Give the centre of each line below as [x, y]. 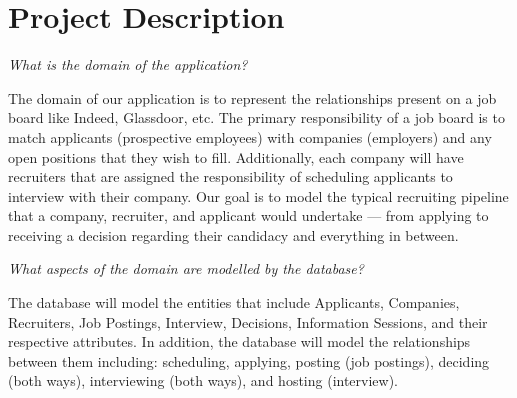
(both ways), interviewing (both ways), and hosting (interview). [203, 380]
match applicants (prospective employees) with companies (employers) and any [250, 136]
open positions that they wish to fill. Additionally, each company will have [236, 156]
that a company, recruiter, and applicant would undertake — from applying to [248, 215]
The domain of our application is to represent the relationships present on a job [252, 97]
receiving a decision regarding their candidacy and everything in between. [233, 234]
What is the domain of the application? [128, 64]
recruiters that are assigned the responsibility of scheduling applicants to [230, 176]
